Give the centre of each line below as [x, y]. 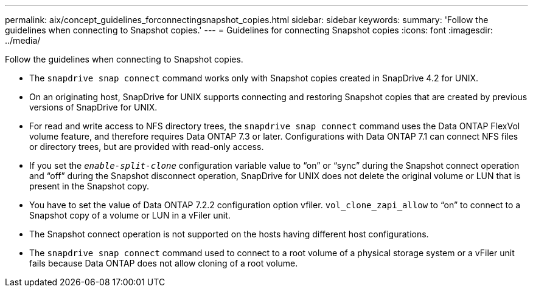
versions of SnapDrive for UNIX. [93, 107]
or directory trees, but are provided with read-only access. [147, 147]
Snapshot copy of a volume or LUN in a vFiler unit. [130, 215]
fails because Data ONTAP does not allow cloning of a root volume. [164, 263]
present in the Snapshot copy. [89, 186]
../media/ [23, 40]
